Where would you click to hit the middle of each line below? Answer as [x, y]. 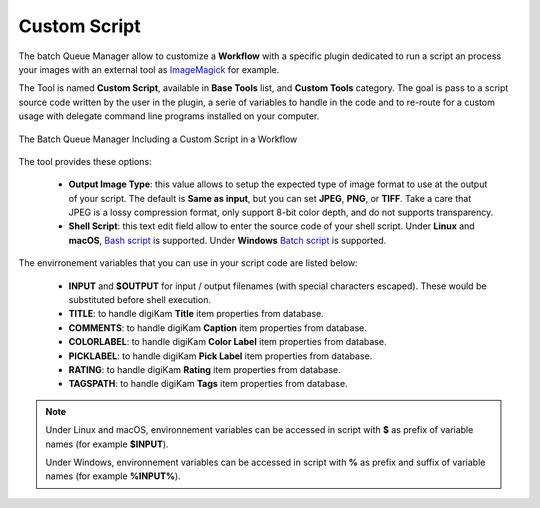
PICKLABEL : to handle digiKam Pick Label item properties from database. [220, 356]
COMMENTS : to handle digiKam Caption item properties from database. [217, 327]
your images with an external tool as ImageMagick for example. [149, 69]
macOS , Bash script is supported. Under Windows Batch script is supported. [227, 240]
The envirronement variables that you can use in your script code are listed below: [188, 263]
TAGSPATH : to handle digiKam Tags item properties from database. [208, 384]
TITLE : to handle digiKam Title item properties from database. [196, 314]
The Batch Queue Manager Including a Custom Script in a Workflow [158, 139]
